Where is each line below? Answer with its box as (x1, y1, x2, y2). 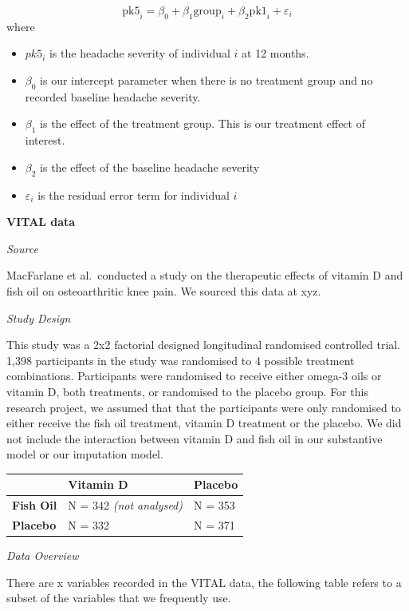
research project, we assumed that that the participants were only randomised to (6, 399, 401, 415)
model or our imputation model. (6, 446, 163, 462)
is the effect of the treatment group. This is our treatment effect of (40, 115, 365, 132)
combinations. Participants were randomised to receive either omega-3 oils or (6, 367, 382, 384)
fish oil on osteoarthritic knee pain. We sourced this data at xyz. (6, 282, 321, 299)
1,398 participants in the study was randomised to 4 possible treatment (6, 351, 355, 368)
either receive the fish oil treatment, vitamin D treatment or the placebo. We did (6, 415, 402, 431)
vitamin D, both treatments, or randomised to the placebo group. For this (6, 383, 368, 399)
